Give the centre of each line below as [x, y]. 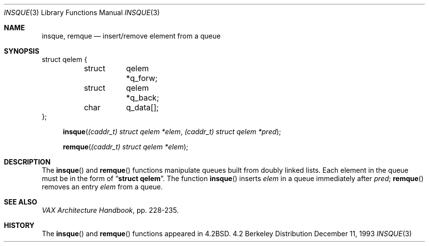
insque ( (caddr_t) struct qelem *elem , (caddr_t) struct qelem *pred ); [172, 132]
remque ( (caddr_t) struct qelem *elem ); [126, 147]
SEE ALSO [21, 202]
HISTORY [19, 225]
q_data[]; [143, 107]
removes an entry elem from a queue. [102, 187]
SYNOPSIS [22, 51]
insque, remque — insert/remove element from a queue [131, 36]
